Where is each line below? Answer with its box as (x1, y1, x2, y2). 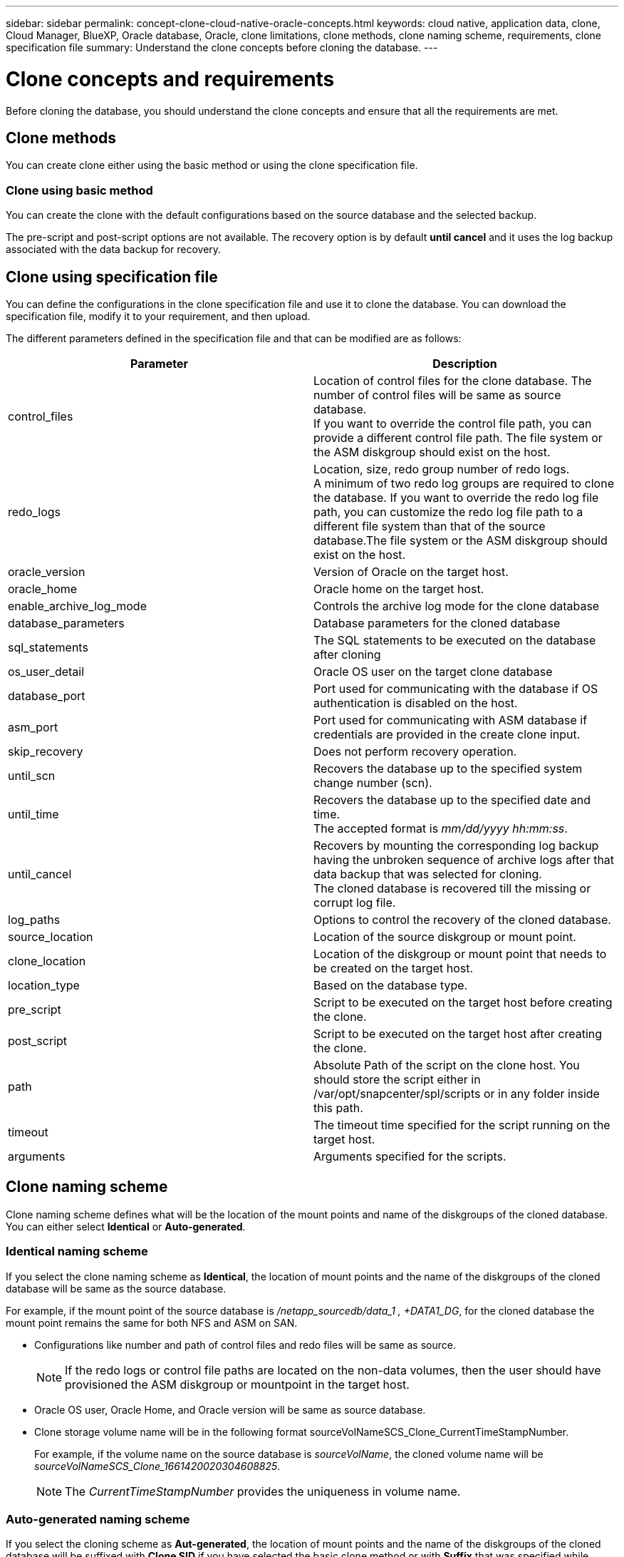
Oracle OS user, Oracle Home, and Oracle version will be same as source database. (34, 1403, 426, 1416)
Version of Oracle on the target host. (313, 564, 509, 579)
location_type (8, 977, 80, 992)
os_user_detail (8, 664, 85, 679)
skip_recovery (8, 744, 83, 759)
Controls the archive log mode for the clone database (313, 598, 600, 613)
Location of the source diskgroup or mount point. (313, 929, 576, 944)
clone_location (8, 953, 86, 968)
